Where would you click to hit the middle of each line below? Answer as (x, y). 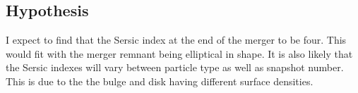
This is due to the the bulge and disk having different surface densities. (160, 81)
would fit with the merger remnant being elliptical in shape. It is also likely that (179, 53)
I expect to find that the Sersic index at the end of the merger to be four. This (176, 40)
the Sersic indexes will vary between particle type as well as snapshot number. (175, 67)
